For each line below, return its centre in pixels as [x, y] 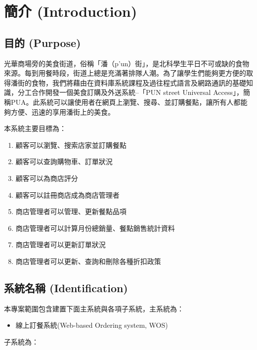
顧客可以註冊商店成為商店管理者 [67, 195]
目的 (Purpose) [43, 42]
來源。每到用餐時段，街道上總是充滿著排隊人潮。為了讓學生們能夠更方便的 [125, 73]
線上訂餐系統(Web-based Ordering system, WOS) [92, 325]
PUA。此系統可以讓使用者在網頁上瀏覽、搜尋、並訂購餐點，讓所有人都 [126, 102]
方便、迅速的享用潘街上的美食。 [63, 111]
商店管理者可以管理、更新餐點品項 [71, 211]
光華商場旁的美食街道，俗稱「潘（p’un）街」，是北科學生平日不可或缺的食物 [127, 63]
